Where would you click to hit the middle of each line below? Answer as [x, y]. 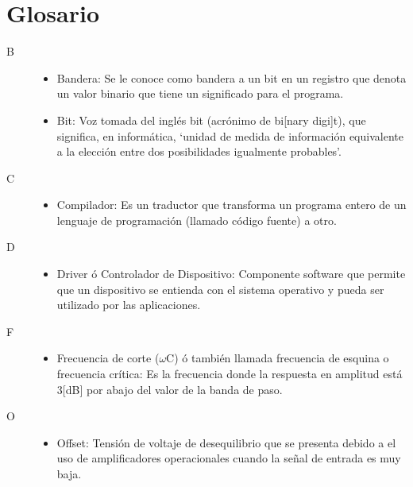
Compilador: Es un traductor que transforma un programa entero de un [232, 205]
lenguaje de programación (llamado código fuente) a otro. [197, 220]
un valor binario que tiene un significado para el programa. [200, 93]
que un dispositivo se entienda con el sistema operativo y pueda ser [220, 289]
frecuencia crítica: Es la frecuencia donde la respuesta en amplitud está [230, 374]
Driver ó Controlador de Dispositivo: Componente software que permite [231, 274]
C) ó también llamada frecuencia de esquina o [278, 358]
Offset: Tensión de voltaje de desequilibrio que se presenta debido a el [226, 442]
